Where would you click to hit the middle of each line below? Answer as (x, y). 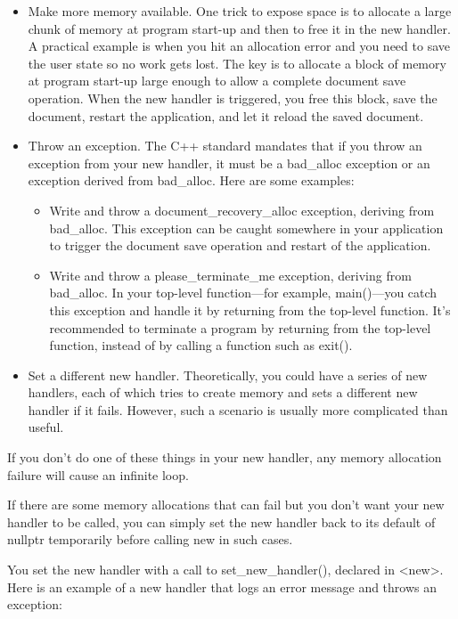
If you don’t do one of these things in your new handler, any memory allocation (225, 457)
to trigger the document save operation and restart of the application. (240, 245)
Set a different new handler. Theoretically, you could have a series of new (228, 375)
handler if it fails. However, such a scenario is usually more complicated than (238, 409)
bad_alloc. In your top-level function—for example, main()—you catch (243, 293)
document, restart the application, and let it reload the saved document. (226, 115)
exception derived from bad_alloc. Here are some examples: (191, 180)
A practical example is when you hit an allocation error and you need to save (239, 46)
